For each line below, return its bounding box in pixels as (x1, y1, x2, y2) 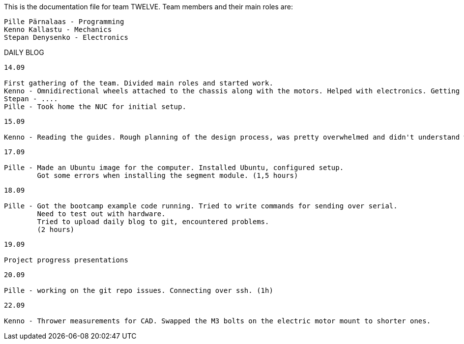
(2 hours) (37, 226, 75, 233)
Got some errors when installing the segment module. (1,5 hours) (37, 172, 298, 179)
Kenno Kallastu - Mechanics (4, 26, 112, 33)
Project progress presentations (4, 256, 128, 264)
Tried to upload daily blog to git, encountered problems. (37, 218, 269, 226)
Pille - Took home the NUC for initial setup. (4, 103, 186, 111)
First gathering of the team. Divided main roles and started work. (4, 79, 273, 87)
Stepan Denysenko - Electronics (4, 33, 128, 41)
